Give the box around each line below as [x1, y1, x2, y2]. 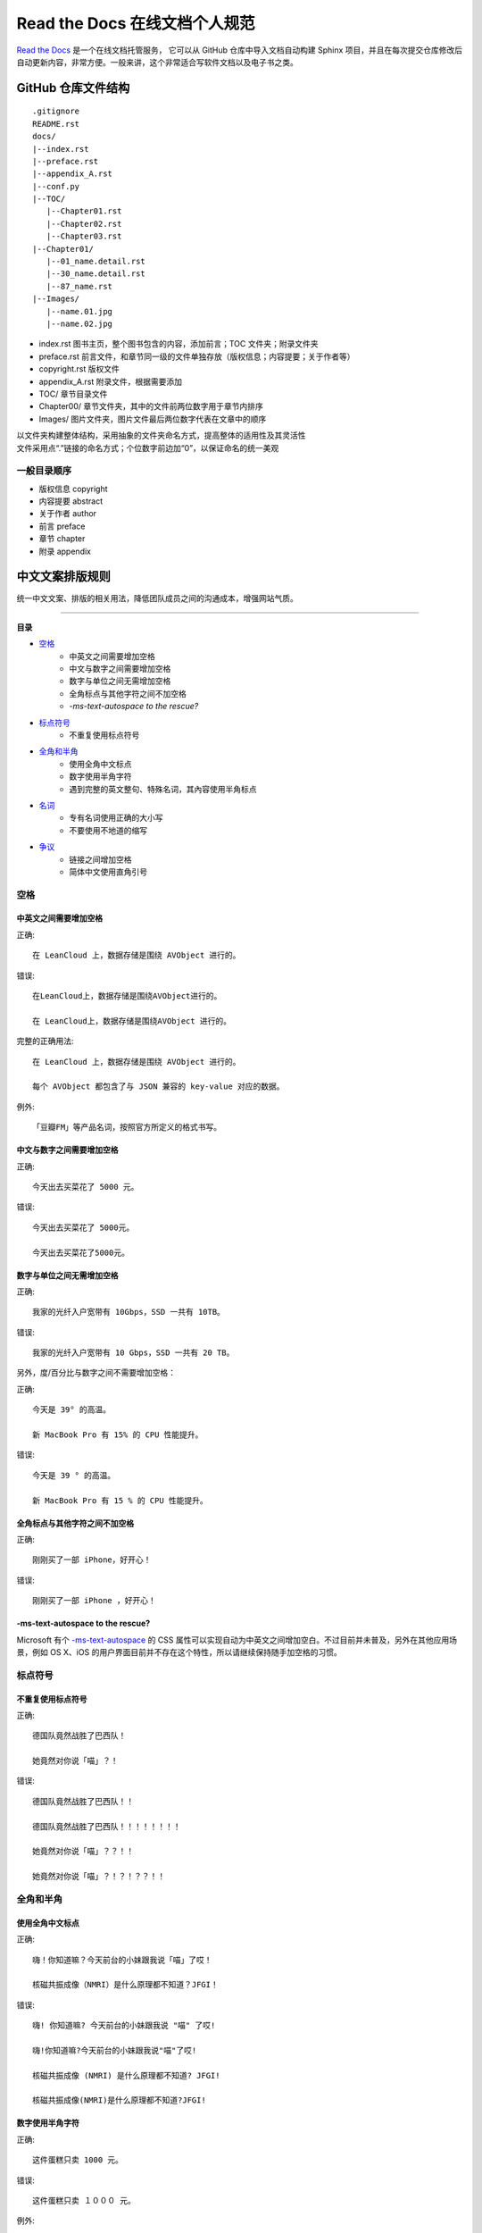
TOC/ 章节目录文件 [38, 389, 108, 399]
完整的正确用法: [16, 1036, 75, 1047]
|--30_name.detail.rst [46, 269, 146, 279]
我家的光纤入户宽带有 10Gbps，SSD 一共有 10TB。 [32, 1307, 225, 1317]
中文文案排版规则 [16, 569, 111, 584]
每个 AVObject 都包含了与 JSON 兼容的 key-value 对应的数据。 [32, 1082, 285, 1091]
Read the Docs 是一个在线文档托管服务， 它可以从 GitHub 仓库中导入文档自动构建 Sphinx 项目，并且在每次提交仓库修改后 [16, 45, 463, 55]
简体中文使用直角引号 [69, 866, 147, 877]
